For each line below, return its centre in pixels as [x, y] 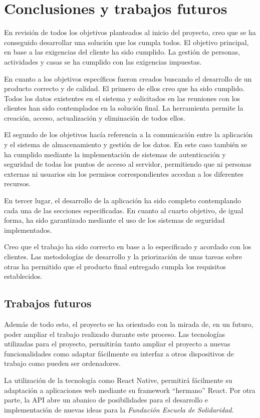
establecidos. [23, 276]
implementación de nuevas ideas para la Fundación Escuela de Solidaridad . [119, 409]
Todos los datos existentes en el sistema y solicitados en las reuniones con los [122, 98]
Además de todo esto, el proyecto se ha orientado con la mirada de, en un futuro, [129, 324]
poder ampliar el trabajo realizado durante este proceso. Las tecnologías [114, 334]
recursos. [18, 183]
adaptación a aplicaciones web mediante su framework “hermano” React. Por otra [130, 390]
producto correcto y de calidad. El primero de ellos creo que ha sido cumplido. [124, 88]
